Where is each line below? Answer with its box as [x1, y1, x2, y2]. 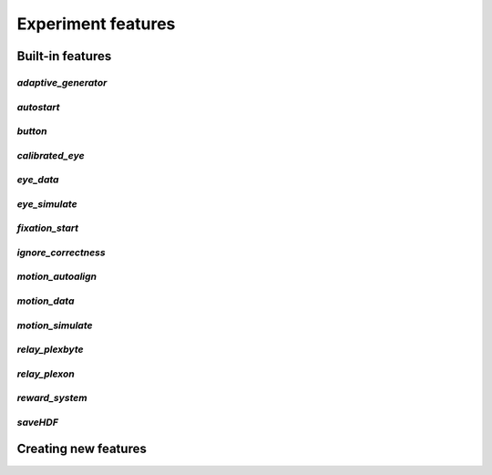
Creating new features [16, 441, 148, 457]
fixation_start [16, 222, 79, 234]
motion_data [16, 294, 75, 307]
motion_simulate [16, 319, 93, 332]
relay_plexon [16, 367, 75, 380]
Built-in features [16, 48, 112, 64]
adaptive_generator [16, 76, 108, 88]
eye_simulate [16, 197, 77, 210]
